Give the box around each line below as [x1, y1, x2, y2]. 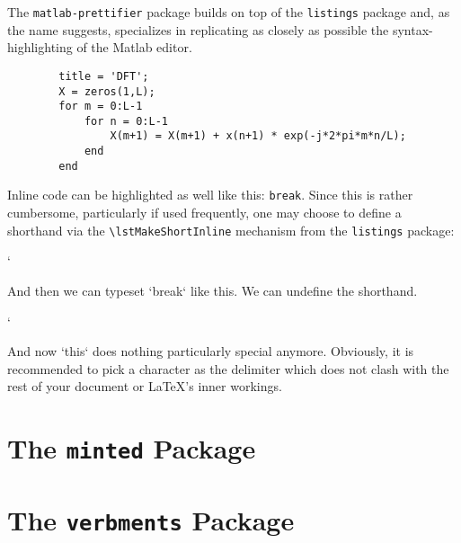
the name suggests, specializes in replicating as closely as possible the [7, 20, 389, 39]
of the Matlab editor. [76, 38, 192, 57]
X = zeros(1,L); [58, 85, 155, 98]
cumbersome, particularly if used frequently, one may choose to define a [7, 203, 402, 222]
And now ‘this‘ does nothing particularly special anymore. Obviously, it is [7, 342, 414, 361]
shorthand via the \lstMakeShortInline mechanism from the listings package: [7, 220, 455, 239]
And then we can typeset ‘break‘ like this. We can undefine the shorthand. [7, 280, 418, 299]
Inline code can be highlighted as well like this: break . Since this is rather [7, 185, 413, 204]
